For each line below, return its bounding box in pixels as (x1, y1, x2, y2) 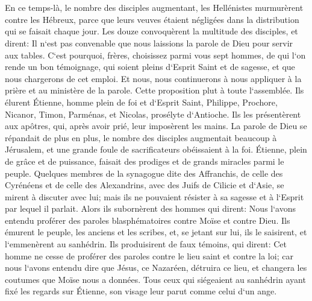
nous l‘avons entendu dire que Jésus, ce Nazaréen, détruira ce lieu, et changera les (5, 261, 307, 274)
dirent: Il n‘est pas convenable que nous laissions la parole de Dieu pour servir (5, 36, 293, 49)
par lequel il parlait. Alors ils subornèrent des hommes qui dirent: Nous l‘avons (5, 202, 296, 215)
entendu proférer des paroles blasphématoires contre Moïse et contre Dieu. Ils (5, 214, 290, 226)
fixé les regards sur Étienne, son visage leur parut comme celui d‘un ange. (5, 285, 277, 297)
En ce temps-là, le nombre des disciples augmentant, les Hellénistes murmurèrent (5, 1, 304, 14)
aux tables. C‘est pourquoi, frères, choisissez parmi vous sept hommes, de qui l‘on (5, 48, 306, 61)
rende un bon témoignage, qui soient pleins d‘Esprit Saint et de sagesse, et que (5, 60, 295, 73)
